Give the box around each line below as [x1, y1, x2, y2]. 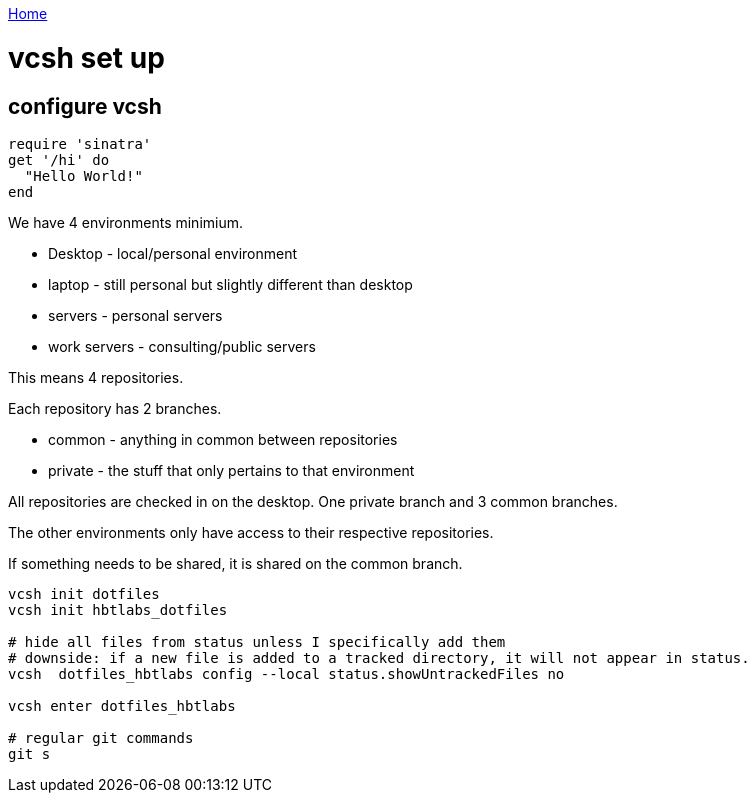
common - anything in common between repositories [48, 430, 398, 448]
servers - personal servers [48, 306, 223, 324]
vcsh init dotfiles [8, 585, 160, 602]
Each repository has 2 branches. [8, 399, 222, 417]
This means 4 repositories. [8, 368, 184, 386]
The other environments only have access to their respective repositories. [8, 523, 494, 541]
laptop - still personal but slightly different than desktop [48, 275, 413, 293]
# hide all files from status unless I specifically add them [8, 633, 506, 650]
